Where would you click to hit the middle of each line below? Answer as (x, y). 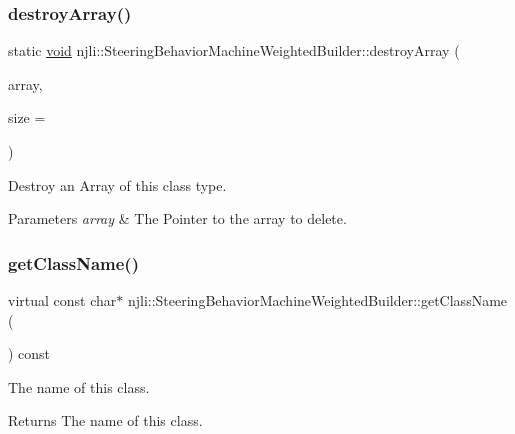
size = (27, 117)
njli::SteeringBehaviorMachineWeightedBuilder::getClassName (317, 300)
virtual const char (62, 300)
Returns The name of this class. (105, 420)
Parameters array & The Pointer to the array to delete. (177, 218)
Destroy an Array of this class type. (117, 184)
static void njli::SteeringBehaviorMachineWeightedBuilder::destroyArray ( (234, 50)
